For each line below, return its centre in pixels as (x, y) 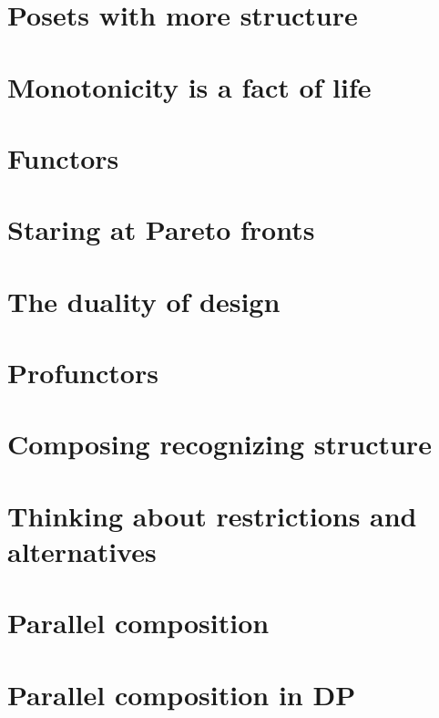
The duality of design (144, 301)
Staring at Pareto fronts (161, 229)
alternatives (82, 551)
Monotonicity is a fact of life (189, 86)
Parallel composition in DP (182, 694)
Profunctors (83, 373)
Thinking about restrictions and (212, 515)
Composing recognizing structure (219, 444)
